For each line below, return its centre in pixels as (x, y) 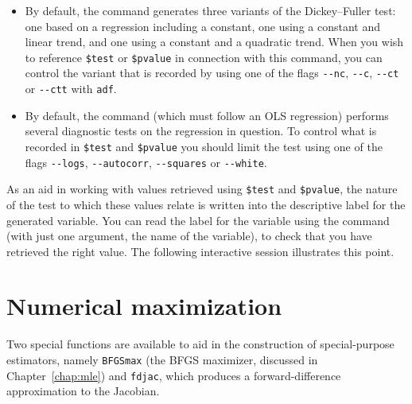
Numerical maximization (144, 306)
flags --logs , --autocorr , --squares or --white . (146, 162)
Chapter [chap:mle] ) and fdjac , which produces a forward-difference (174, 375)
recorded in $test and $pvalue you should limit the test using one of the (204, 146)
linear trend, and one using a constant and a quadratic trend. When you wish (214, 42)
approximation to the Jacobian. (83, 391)
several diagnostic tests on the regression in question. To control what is (201, 131)
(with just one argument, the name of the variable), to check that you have (189, 236)
